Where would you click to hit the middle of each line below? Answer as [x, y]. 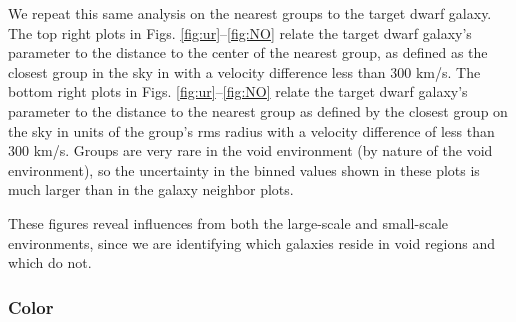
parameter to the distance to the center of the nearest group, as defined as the [248, 52]
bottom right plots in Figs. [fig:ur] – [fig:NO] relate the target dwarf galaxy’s [238, 91]
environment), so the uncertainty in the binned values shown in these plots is [244, 169]
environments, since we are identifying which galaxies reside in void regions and [252, 242]
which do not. [50, 262]
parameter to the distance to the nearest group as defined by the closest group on [258, 110]
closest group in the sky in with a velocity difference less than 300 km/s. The [244, 71]
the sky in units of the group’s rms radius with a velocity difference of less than [251, 130]
